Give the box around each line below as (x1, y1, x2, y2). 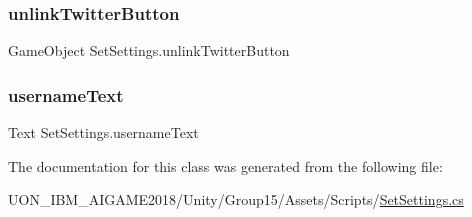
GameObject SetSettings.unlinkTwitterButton (8, 40, 290, 61)
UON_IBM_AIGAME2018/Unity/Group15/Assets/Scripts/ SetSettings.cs (8, 189, 464, 210)
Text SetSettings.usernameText (8, 122, 199, 143)
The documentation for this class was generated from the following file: (8, 155, 443, 176)
